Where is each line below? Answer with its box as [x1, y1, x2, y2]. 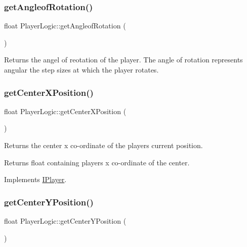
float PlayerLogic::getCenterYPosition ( [4, 216, 127, 226]
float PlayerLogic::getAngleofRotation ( [4, 20, 126, 31]
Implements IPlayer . [4, 174, 67, 185]
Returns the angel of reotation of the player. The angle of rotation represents [4, 54, 243, 65]
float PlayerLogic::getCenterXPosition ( [4, 105, 127, 116]
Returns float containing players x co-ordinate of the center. [4, 157, 190, 167]
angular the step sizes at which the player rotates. [4, 64, 159, 75]
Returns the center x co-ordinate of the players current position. [4, 140, 203, 150]
